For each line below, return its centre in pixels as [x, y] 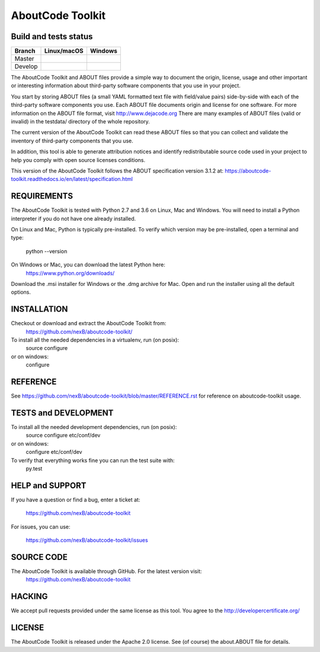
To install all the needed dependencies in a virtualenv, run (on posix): [95, 340]
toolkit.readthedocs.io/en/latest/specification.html [72, 179]
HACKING [29, 597]
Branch [25, 51]
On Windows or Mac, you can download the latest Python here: [88, 265]
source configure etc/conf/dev [63, 435]
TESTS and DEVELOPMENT [62, 413]
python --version [47, 251]
